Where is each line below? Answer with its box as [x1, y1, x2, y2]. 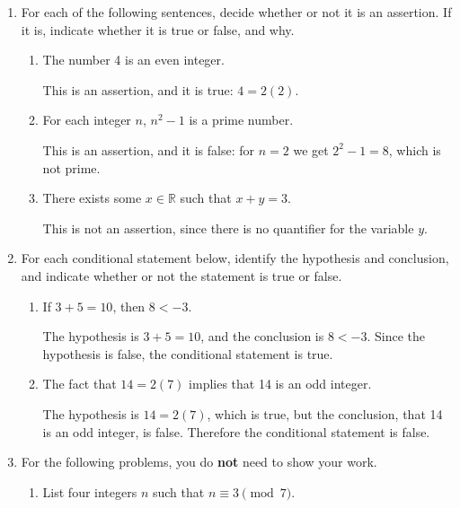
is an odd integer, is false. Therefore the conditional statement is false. [42, 422, 430, 441]
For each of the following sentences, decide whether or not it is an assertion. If [21, 3, 452, 21]
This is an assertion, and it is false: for [42, 140, 255, 159]
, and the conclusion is [200, 327, 324, 346]
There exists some [42, 188, 142, 207]
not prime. [42, 158, 101, 177]
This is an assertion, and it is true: [42, 80, 234, 99]
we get [293, 140, 329, 159]
